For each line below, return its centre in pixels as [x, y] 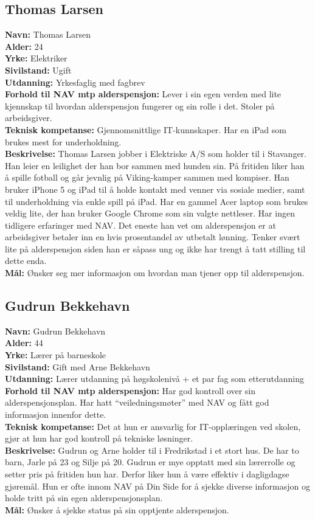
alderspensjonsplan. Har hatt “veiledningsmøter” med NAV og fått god [137, 402]
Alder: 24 [24, 46]
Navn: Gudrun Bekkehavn [55, 331]
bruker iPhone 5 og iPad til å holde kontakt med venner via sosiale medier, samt [155, 189]
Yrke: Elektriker [36, 58]
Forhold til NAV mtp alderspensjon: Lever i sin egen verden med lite [143, 94]
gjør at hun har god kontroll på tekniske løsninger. [99, 438]
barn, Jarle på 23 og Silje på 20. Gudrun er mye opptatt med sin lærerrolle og [150, 462]
